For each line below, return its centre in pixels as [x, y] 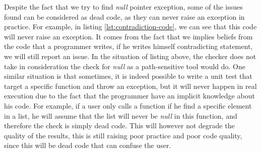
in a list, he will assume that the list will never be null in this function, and [121, 115]
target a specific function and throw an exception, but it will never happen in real [130, 86]
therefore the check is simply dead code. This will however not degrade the [119, 125]
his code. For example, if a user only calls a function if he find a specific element [128, 105]
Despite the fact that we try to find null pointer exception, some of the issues [123, 7]
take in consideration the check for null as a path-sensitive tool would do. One [125, 66]
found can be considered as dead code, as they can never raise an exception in [124, 16]
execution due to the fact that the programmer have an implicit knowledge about [129, 96]
